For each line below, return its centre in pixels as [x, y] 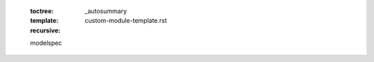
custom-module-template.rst [126, 21]
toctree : [42, 11]
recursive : [45, 30]
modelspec [46, 43]
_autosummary [106, 11]
